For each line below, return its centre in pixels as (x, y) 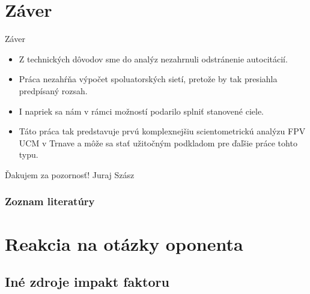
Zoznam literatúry (50, 201)
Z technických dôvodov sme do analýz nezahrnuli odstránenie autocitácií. (153, 58)
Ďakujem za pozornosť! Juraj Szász (70, 174)
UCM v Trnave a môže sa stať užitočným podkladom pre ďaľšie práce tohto (158, 142)
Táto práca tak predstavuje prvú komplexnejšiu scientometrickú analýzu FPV (162, 131)
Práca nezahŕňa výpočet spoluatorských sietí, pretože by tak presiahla (148, 79)
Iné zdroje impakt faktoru (87, 282)
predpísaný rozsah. (53, 90)
